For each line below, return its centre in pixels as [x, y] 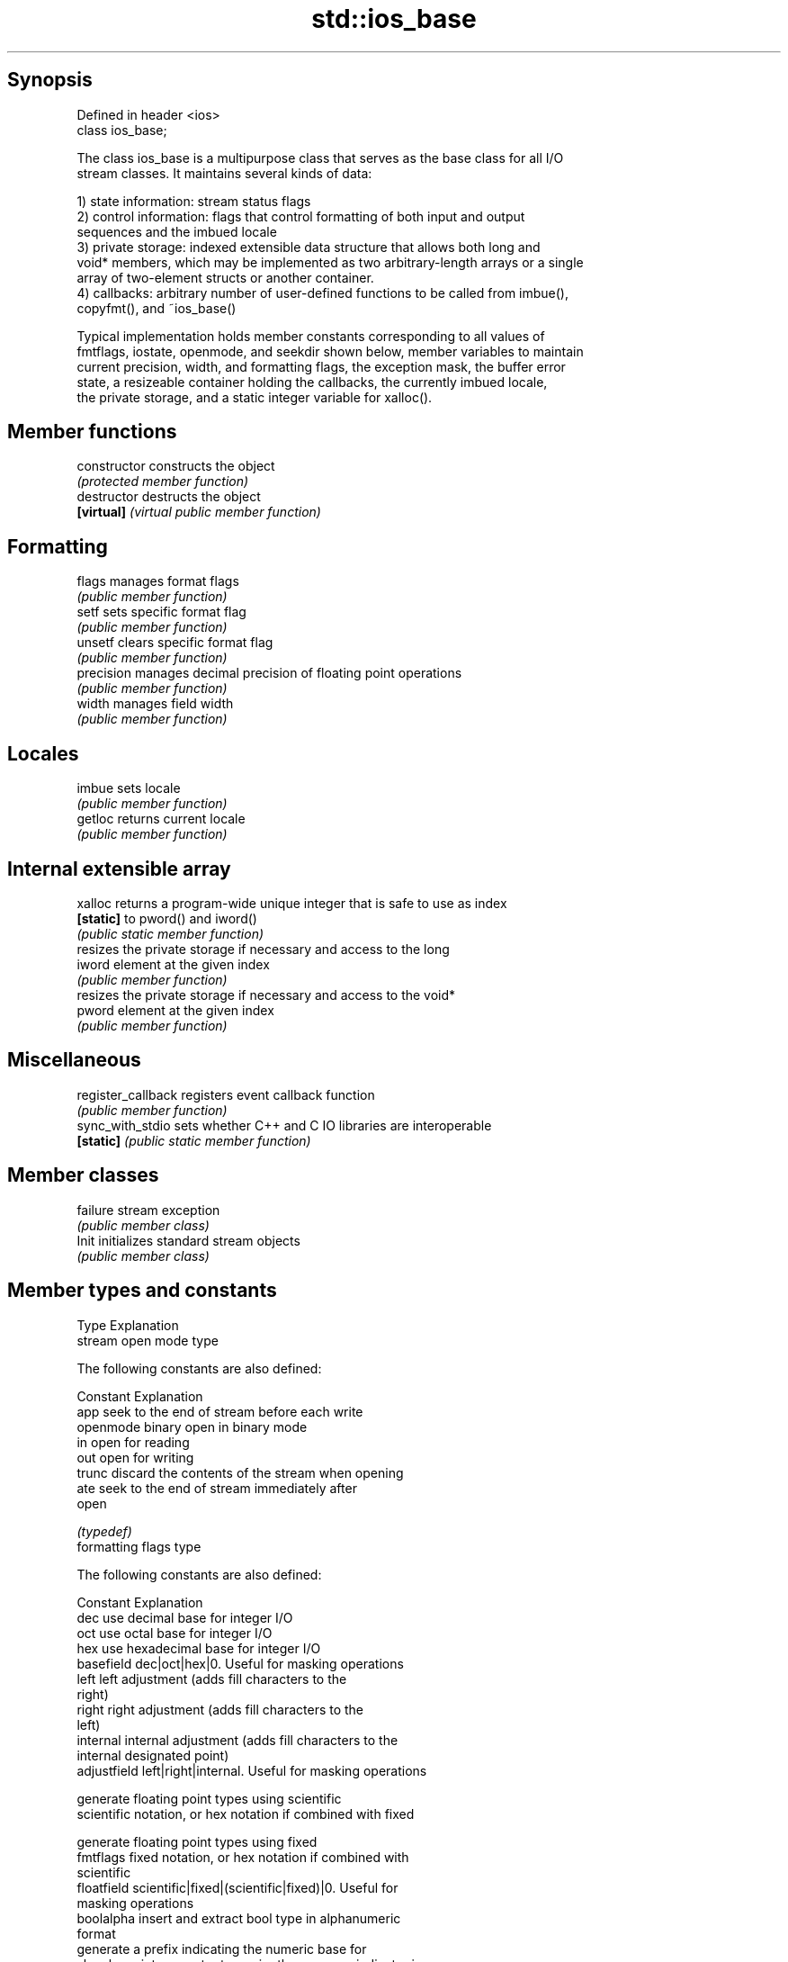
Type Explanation [128, 1325]
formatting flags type [139, 1546]
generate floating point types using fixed [197, 1841]
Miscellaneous [74, 1060]
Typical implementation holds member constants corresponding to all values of [311, 336]
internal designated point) [153, 1755]
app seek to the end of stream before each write [220, 1411]
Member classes [83, 1175]
